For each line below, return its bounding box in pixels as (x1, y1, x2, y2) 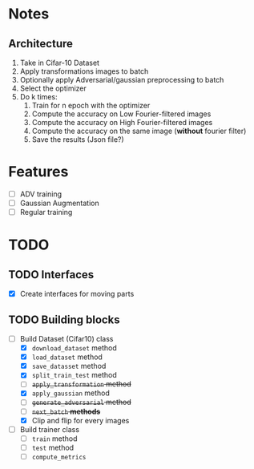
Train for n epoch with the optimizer (31, 101, 151, 110)
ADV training (19, 189, 62, 199)
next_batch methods (31, 406, 101, 416)
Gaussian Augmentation (19, 198, 99, 208)
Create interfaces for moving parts (19, 289, 135, 299)
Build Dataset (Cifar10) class (19, 334, 114, 343)
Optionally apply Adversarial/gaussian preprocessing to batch (19, 75, 224, 84)
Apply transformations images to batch (19, 67, 149, 76)
